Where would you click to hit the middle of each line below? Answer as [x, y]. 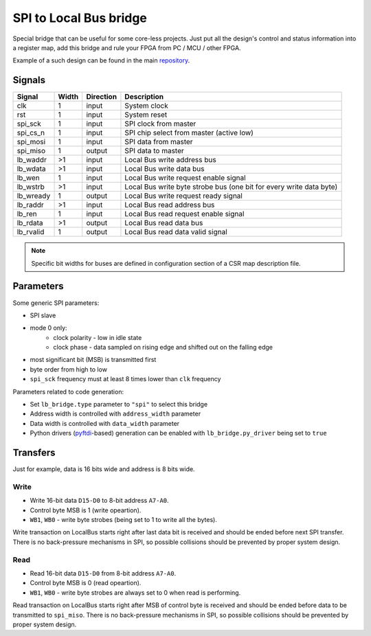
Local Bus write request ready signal [184, 196]
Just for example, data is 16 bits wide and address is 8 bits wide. [104, 469]
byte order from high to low [69, 369]
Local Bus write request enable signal [185, 178]
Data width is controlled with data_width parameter [105, 423]
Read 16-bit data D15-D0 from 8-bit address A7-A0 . [103, 573]
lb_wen [29, 178]
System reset [146, 115]
